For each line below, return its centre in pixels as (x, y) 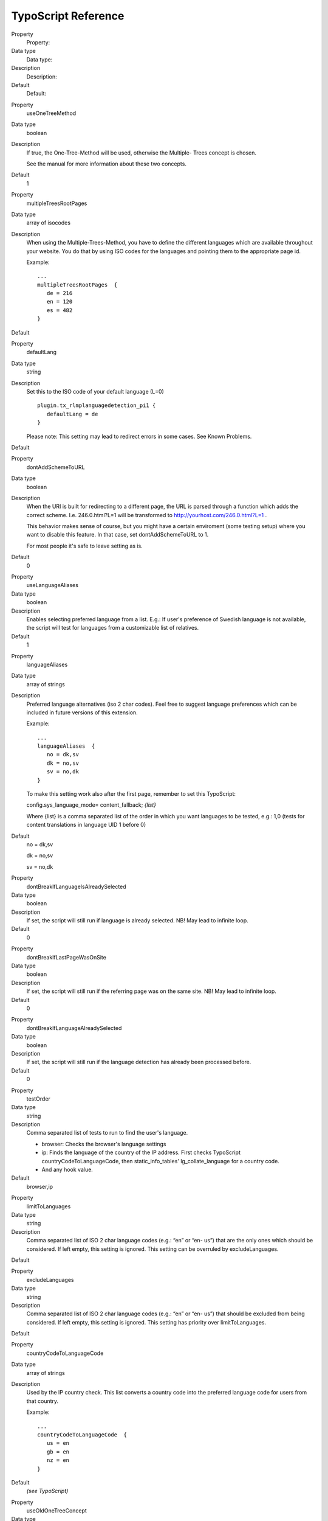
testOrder (39, 1099)
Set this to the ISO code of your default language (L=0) (95, 392)
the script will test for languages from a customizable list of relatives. (113, 628)
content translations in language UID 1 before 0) (86, 825)
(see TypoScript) (47, 1491)
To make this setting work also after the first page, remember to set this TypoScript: (131, 794)
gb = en (58, 1452)
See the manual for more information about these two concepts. (106, 164)
